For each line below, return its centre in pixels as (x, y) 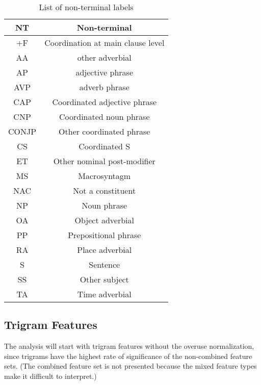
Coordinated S (105, 146)
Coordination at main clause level (105, 43)
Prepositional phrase (105, 235)
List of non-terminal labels (86, 7)
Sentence (105, 264)
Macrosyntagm (105, 176)
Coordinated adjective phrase (105, 102)
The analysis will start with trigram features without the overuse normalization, (129, 346)
